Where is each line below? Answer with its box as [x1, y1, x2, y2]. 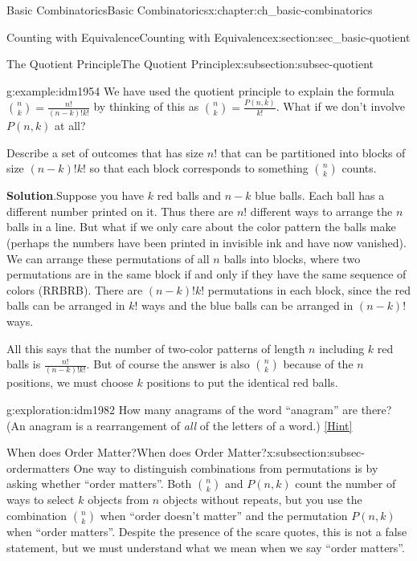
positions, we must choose [6, 374, 133, 391]
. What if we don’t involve [276, 98, 406, 115]
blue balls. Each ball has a [255, 187, 385, 204]
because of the [283, 356, 354, 372]
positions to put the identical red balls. [146, 374, 338, 391]
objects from [88, 491, 149, 508]
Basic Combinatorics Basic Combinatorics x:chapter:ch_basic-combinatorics [6, 2, 373, 18]
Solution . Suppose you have [6, 187, 145, 204]
